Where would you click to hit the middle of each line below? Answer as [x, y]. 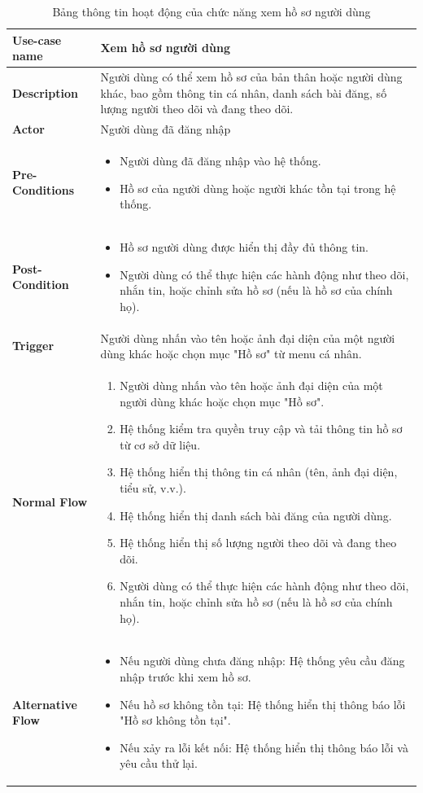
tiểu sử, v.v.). [153, 487]
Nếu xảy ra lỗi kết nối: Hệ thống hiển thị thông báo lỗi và [264, 747]
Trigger [33, 346]
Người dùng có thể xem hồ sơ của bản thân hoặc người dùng [251, 77]
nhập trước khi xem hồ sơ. [185, 676]
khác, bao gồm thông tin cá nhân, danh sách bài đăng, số [244, 92]
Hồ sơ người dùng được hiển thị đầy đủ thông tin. [244, 246]
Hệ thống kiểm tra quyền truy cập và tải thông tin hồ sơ [261, 429]
